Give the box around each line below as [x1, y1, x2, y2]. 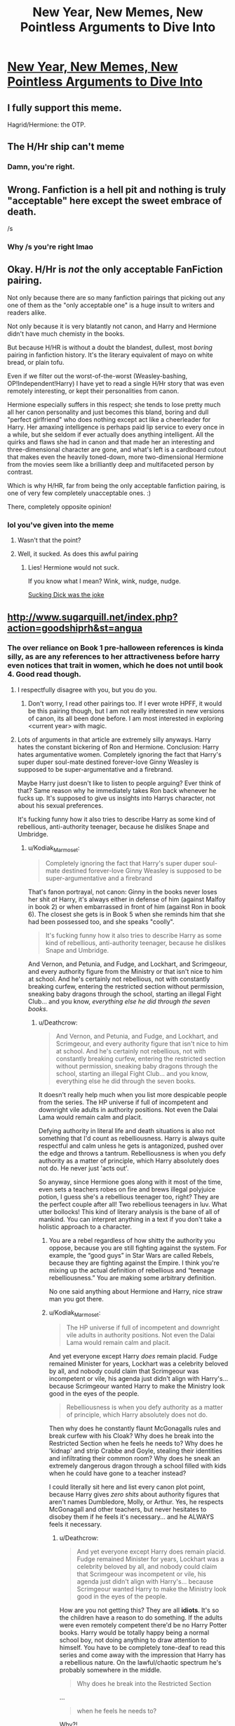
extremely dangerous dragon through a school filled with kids [48, 1462, 227, 1470]
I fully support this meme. [7, 101, 122, 113]
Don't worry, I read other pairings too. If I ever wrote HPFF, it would [27, 699, 222, 708]
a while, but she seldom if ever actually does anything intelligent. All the [7, 430, 215, 439]
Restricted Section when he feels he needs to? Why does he [48, 1439, 223, 1448]
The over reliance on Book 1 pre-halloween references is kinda [7, 643, 224, 653]
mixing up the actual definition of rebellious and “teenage [48, 1265, 215, 1275]
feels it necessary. [48, 1520, 102, 1529]
